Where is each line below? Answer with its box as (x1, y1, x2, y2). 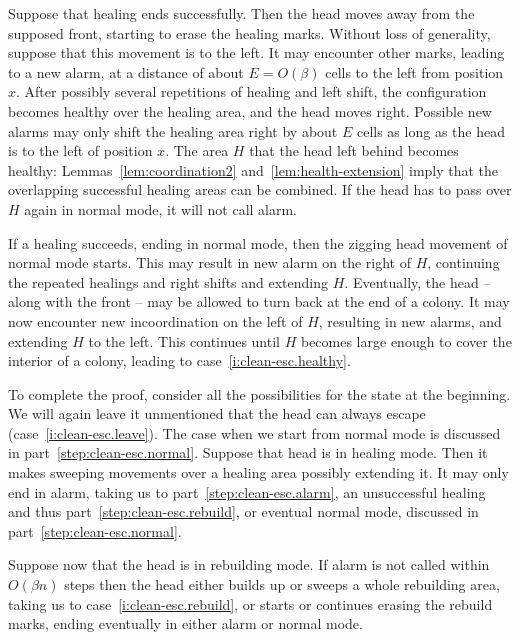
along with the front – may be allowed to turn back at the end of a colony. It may (8, 291, 510, 312)
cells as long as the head (356, 120, 505, 141)
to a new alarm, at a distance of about (8, 61, 244, 82)
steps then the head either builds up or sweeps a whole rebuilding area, (64, 574, 500, 595)
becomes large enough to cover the (300, 330, 512, 351)
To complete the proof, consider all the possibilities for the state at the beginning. (8, 383, 511, 404)
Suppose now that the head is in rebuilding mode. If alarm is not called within (8, 554, 490, 575)
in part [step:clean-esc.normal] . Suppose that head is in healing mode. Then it (8, 442, 488, 463)
